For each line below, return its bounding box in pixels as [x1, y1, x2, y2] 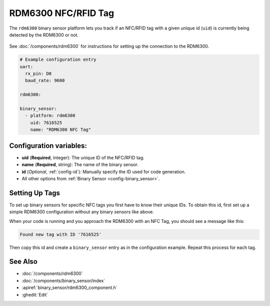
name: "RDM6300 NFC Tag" [30, 127, 91, 133]
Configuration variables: [9, 141, 87, 150]
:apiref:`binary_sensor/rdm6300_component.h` [21, 284, 117, 290]
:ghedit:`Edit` [21, 291, 48, 297]
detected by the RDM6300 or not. [9, 32, 79, 38]
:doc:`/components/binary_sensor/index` [21, 277, 105, 283]
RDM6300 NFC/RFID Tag [9, 8, 114, 19]
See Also [9, 257, 37, 266]
